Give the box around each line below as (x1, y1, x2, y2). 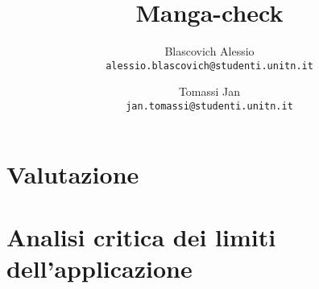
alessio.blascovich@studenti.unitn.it (106, 60, 313, 72)
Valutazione (6, 157, 139, 190)
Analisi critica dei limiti (6, 221, 276, 253)
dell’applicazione (6, 252, 193, 285)
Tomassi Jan (178, 83, 241, 100)
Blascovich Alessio (164, 43, 255, 60)
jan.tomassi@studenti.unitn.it (126, 100, 293, 112)
